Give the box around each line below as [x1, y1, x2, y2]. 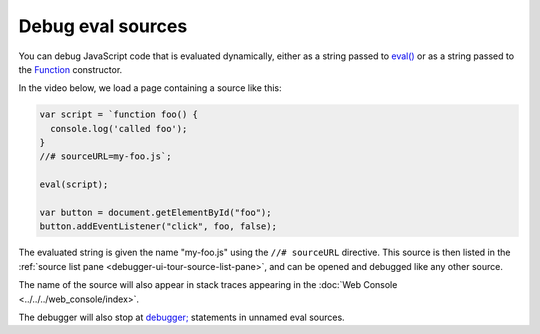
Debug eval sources [18, 15, 188, 37]
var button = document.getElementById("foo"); [39, 207, 272, 219]
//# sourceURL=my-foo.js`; [39, 151, 172, 162]
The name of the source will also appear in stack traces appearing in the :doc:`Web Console [18, 279, 398, 291]
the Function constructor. [18, 63, 123, 75]
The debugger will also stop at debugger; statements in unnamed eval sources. [18, 311, 345, 323]
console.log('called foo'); [50, 123, 188, 134]
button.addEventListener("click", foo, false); [39, 221, 277, 232]
